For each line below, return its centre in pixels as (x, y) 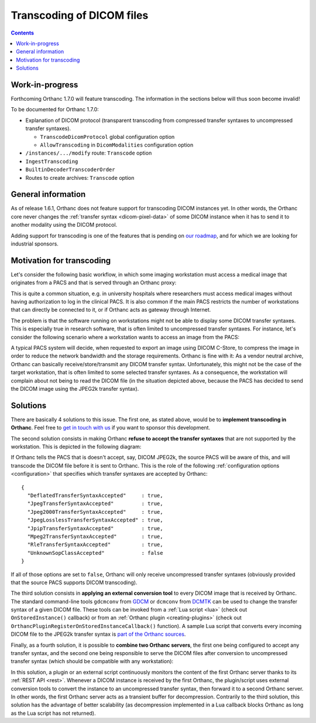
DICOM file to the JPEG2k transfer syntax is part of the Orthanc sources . (98, 634)
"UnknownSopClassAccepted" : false (95, 553)
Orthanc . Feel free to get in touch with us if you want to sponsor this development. (111, 428)
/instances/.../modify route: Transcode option (89, 153)
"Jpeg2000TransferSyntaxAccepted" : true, (95, 512)
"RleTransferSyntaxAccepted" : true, (95, 545)
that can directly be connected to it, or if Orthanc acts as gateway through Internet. (111, 310)
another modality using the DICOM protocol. (64, 225)
